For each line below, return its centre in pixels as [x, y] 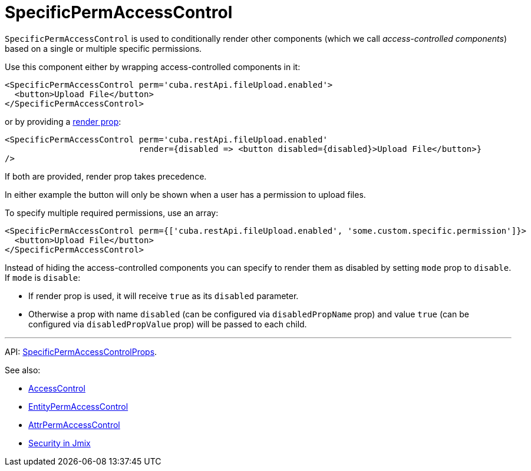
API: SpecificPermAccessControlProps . [81, 351]
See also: [23, 370]
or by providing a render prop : [63, 121]
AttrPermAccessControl [74, 424]
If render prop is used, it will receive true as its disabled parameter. [164, 296]
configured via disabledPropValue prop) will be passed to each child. [168, 324]
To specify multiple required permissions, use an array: [112, 213]
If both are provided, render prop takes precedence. [106, 176]
